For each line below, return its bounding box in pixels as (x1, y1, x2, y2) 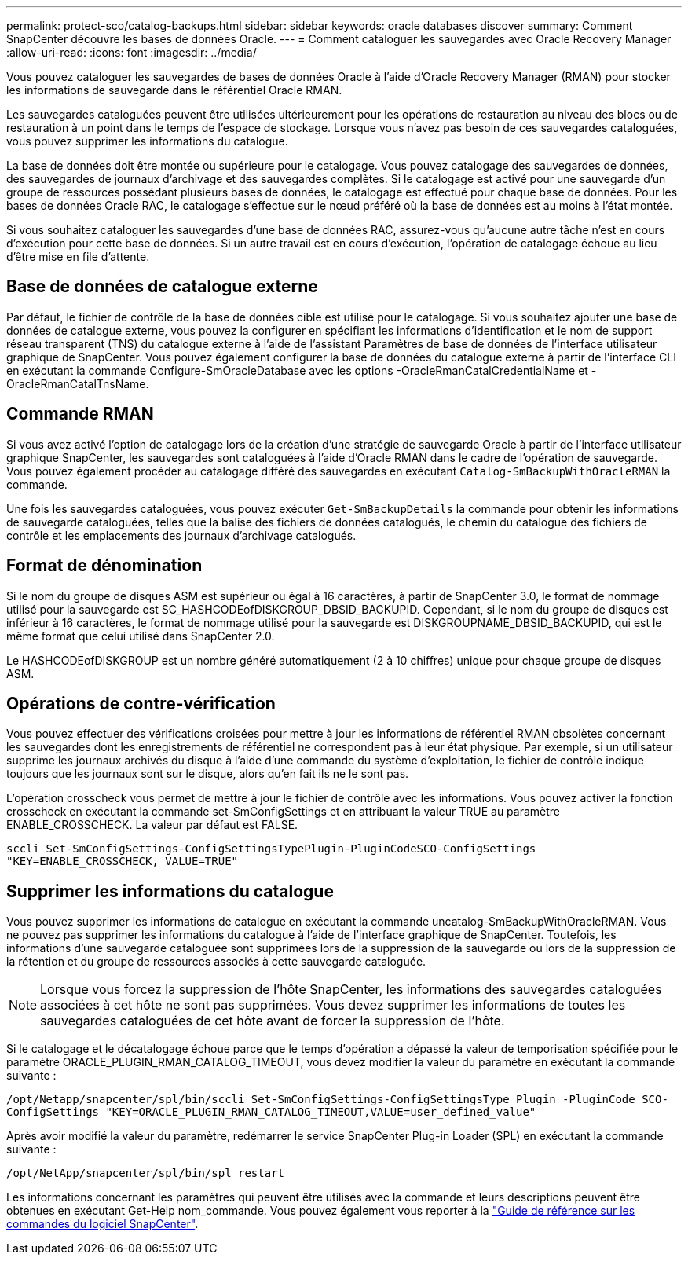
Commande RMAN (6, 404, 154, 424)
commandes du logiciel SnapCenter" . (6, 1217, 199, 1231)
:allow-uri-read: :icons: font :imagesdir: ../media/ (6, 46, 257, 59)
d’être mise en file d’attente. (6, 250, 150, 263)
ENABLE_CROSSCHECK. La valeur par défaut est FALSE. (6, 818, 298, 832)
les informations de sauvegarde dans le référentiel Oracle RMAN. (6, 83, 342, 97)
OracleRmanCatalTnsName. (6, 376, 149, 390)
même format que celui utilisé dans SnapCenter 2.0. (6, 629, 275, 643)
